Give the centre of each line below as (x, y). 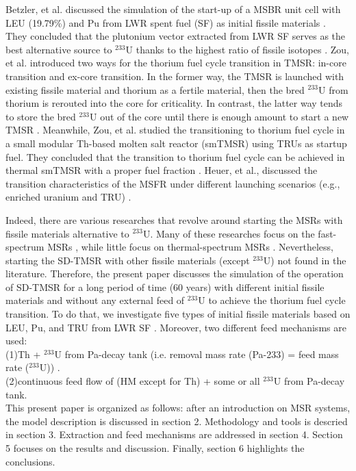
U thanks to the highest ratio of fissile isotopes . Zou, (237, 49)
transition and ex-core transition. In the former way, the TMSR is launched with (175, 76)
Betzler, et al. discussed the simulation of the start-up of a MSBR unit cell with (173, 9)
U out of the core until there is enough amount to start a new (219, 116)
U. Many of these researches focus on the (229, 233)
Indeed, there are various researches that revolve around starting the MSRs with (174, 219)
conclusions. (30, 461)
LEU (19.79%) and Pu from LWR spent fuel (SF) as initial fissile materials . (166, 22)
